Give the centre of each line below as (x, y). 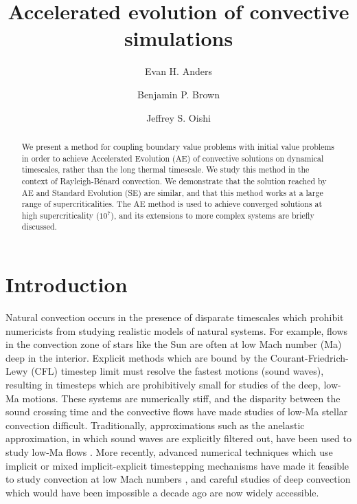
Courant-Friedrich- (309, 357)
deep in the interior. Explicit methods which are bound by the (137, 357)
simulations (178, 38)
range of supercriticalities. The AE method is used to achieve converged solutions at (172, 204)
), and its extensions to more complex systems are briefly (212, 215)
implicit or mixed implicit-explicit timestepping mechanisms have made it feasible (177, 465)
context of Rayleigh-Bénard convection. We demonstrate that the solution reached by (174, 180)
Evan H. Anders (178, 71)
